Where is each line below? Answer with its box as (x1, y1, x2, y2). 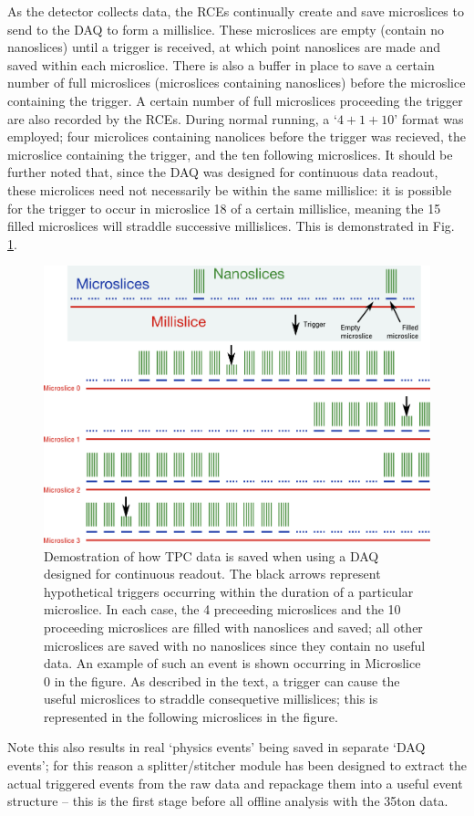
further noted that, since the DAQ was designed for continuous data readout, (7, 162, 438, 182)
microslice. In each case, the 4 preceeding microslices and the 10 (44, 600, 401, 619)
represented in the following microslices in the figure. (44, 706, 338, 726)
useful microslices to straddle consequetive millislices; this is (44, 689, 378, 708)
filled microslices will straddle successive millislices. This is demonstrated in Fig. (7, 216, 455, 235)
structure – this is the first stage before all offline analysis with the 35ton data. (7, 791, 448, 811)
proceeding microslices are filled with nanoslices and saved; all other (44, 617, 423, 636)
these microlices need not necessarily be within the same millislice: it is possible (7, 180, 452, 199)
